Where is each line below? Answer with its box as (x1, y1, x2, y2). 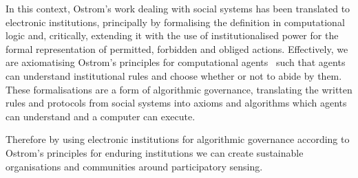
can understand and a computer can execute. (6, 109, 196, 123)
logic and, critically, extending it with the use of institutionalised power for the (6, 28, 339, 43)
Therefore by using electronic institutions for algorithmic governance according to (6, 132, 350, 146)
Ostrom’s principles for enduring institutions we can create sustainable (6, 145, 304, 159)
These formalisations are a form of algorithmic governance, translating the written (6, 82, 352, 96)
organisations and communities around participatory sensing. (6, 159, 263, 173)
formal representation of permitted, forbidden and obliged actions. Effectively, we (6, 41, 348, 56)
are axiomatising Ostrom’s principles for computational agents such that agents (6, 55, 346, 69)
